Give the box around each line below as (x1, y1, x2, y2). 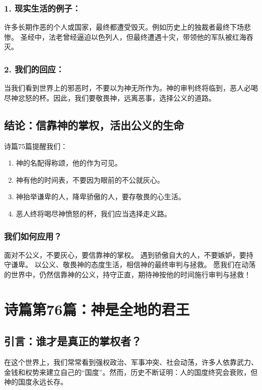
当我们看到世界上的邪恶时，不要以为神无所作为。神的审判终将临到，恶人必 (4, 83, 251, 93)
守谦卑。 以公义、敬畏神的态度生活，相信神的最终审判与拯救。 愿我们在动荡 (4, 259, 256, 270)
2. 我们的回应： (4, 62, 64, 75)
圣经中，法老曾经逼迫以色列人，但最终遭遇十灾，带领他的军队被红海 (20, 31, 246, 42)
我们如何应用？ (4, 229, 62, 242)
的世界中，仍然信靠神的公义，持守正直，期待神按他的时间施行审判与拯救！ (4, 269, 251, 279)
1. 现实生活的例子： (4, 2, 81, 14)
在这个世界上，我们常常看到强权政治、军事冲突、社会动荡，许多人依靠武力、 (4, 357, 258, 367)
